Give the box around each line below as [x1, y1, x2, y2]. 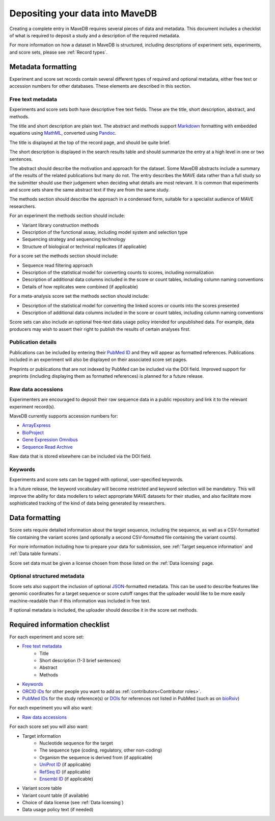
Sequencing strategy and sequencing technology [22, 236, 126, 243]
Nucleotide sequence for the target [39, 740, 113, 746]
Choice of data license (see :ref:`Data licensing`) [22, 800, 124, 806]
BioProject [22, 429, 44, 436]
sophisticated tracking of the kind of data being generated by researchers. [9, 500, 166, 506]
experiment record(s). [9, 403, 56, 409]
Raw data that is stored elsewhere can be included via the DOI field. [9, 453, 152, 459]
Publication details [9, 339, 57, 346]
